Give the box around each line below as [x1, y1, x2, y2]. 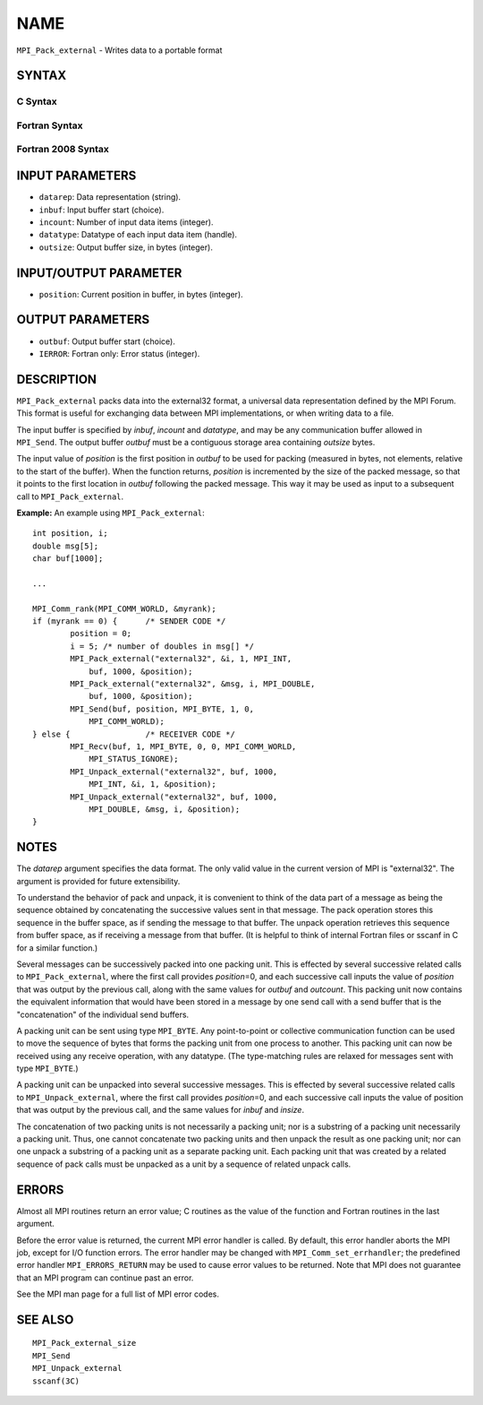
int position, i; [32, 529, 108, 539]
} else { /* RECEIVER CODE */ [32, 728, 236, 739]
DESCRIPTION [16, 372, 97, 387]
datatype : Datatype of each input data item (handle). [38, 229, 237, 240]
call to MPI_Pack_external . [16, 491, 124, 502]
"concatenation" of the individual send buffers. [16, 1009, 190, 1020]
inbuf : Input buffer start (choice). [38, 204, 165, 215]
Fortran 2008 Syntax [16, 143, 109, 156]
